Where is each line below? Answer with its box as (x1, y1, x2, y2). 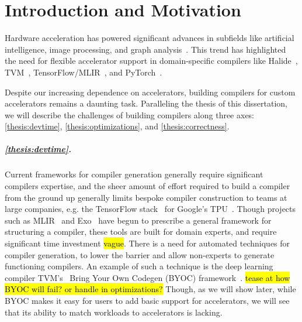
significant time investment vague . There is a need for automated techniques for (5, 237, 290, 249)
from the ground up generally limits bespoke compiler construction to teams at (5, 191, 287, 203)
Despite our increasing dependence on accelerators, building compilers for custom (5, 85, 296, 98)
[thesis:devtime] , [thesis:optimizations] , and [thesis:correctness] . (5, 120, 230, 132)
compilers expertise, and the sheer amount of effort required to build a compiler (5, 180, 290, 192)
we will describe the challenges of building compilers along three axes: (5, 108, 255, 121)
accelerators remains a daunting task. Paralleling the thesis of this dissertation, (5, 97, 288, 109)
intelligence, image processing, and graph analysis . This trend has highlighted (5, 43, 286, 55)
